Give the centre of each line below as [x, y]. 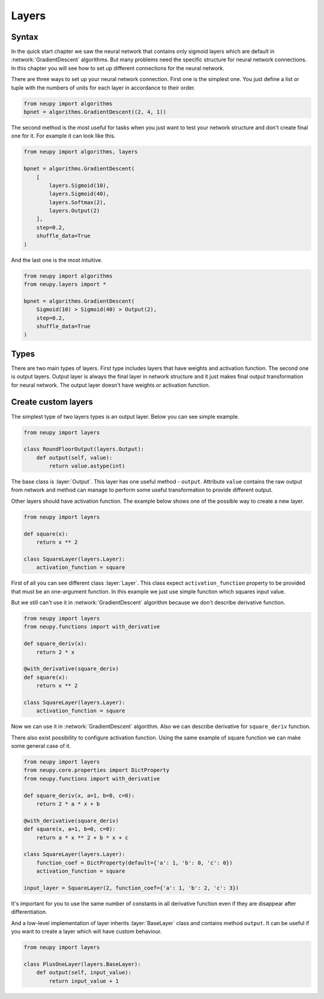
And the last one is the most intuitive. [57, 260]
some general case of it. [41, 746]
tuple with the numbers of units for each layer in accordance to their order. [103, 88]
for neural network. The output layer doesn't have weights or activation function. [111, 385]
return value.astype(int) [87, 466]
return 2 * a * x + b [68, 804]
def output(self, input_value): [84, 973]
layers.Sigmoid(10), [79, 185]
